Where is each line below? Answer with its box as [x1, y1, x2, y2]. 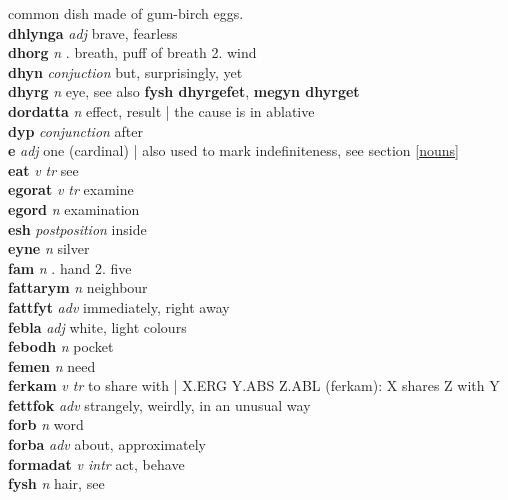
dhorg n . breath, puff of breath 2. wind [8, 42, 257, 63]
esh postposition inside [8, 218, 147, 239]
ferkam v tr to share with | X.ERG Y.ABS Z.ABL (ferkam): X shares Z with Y [8, 375, 500, 396]
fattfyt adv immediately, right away [8, 296, 230, 317]
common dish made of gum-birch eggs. [8, 3, 244, 23]
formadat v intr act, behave [8, 453, 185, 474]
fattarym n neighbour [8, 277, 148, 298]
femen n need [8, 355, 96, 376]
